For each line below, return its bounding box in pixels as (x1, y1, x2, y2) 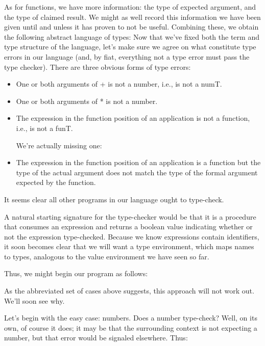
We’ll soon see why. (4, 295, 65, 306)
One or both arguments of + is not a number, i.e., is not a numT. (16, 78, 222, 89)
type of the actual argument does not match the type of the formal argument (16, 167, 258, 177)
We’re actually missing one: (16, 140, 102, 150)
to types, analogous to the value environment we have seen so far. (4, 251, 209, 261)
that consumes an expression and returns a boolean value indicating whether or (4, 221, 253, 232)
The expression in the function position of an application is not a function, (16, 113, 250, 123)
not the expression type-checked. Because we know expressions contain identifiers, (4, 231, 259, 242)
